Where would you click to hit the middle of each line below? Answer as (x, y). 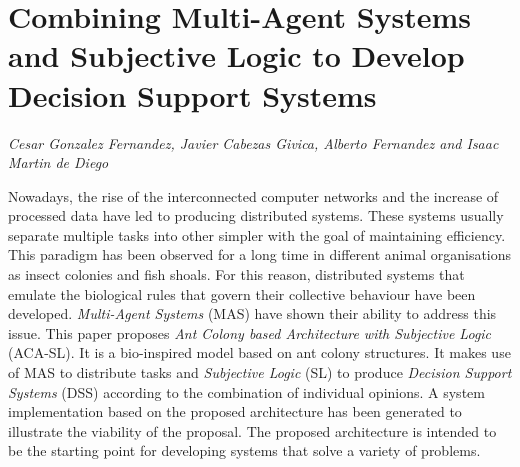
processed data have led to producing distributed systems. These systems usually (256, 215)
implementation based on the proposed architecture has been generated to (235, 411)
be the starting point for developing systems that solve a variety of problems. (244, 450)
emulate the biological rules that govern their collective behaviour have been (242, 293)
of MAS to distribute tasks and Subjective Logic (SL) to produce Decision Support (260, 372)
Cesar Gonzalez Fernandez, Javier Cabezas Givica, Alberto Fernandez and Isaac (253, 142)
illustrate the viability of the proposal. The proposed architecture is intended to (252, 430)
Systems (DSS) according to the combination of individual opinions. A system (246, 391)
